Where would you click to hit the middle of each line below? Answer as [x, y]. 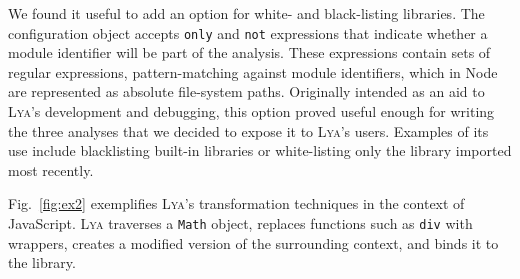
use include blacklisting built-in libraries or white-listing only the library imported [260, 150]
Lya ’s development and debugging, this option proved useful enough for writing [251, 111]
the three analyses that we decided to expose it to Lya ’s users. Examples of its [248, 130]
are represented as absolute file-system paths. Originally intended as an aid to [246, 91]
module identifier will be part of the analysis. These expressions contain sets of [249, 52]
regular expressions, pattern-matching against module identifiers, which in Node [253, 71]
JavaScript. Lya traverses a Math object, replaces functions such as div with [240, 223]
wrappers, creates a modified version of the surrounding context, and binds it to [253, 242]
